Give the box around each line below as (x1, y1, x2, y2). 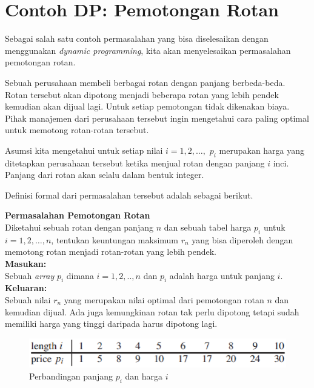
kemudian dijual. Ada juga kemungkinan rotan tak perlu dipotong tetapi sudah (5, 305, 299, 318)
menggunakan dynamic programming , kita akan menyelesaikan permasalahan (5, 44, 291, 56)
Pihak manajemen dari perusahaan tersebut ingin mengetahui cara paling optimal (5, 111, 309, 124)
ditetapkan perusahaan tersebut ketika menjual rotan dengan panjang (5, 156, 265, 169)
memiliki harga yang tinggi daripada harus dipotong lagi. (5, 317, 218, 330)
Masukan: (5, 257, 47, 270)
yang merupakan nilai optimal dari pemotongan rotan (64, 294, 264, 306)
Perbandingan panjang (29, 369, 113, 382)
